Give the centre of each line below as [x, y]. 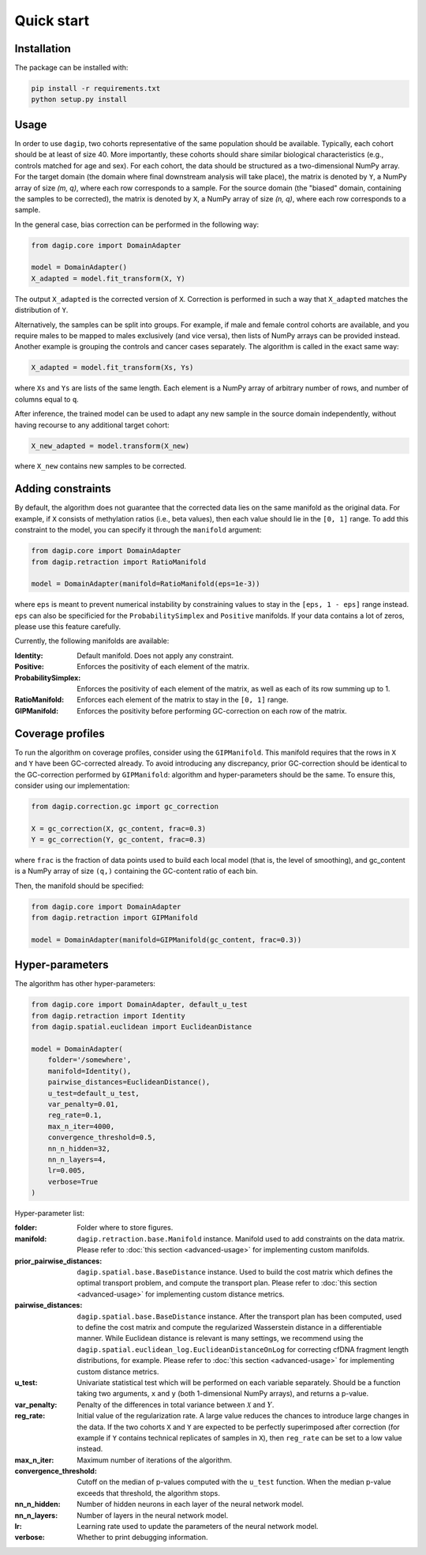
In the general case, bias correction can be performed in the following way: [137, 224]
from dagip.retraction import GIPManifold [114, 918]
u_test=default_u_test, [93, 1093]
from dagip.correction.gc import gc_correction [125, 806]
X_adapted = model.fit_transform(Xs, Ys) [112, 368]
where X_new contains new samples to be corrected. [101, 466]
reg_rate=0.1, [75, 1115]
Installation [43, 49]
